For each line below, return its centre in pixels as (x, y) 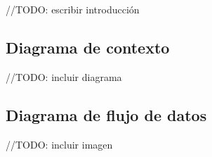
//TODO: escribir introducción (73, 9)
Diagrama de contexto (88, 47)
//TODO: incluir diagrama (64, 76)
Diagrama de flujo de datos (106, 114)
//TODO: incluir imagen (59, 144)
